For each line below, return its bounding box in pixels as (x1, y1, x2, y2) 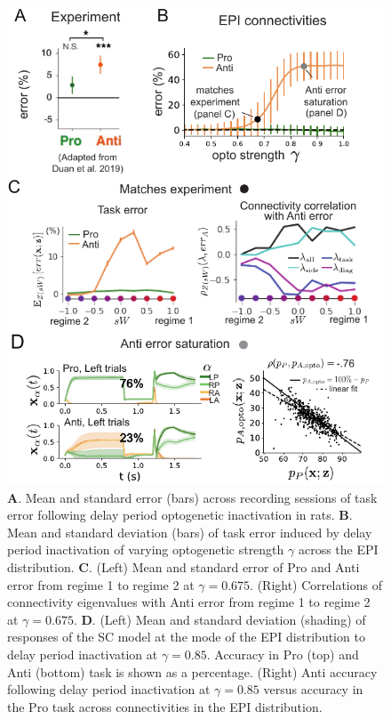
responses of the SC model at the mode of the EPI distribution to (7, 627, 365, 646)
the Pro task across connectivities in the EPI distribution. (7, 697, 323, 715)
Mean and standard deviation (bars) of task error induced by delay (7, 522, 372, 541)
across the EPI (298, 540, 379, 559)
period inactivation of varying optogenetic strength (7, 540, 284, 559)
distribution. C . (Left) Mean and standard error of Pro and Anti (7, 558, 360, 577)
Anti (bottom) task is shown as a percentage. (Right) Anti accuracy (7, 662, 378, 681)
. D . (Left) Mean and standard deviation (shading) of (73, 610, 366, 628)
